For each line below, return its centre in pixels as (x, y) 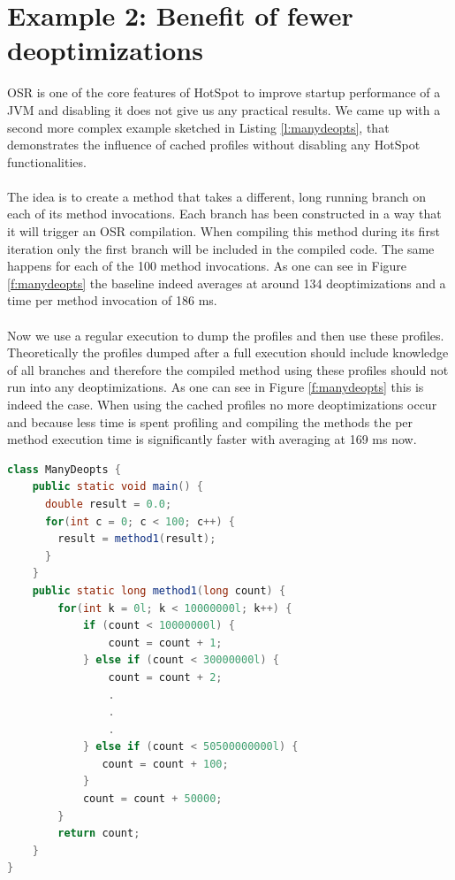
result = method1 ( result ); (137, 539)
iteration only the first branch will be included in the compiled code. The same (221, 248)
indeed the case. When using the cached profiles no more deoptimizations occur (222, 404)
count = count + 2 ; (165, 677)
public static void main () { (118, 487)
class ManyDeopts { (64, 469)
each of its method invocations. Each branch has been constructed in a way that (224, 214)
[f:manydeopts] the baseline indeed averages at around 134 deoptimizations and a (227, 283)
